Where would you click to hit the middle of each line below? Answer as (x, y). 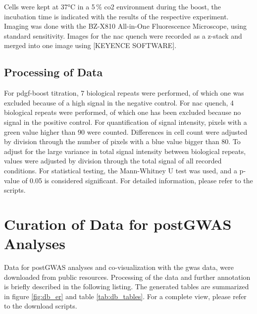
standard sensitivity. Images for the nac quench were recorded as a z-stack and (123, 35)
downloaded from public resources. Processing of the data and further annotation (127, 277)
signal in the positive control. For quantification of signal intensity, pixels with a (126, 122)
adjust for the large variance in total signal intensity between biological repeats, (125, 151)
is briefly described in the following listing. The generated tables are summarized (127, 287)
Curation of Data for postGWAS (118, 224)
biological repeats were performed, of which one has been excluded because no (123, 112)
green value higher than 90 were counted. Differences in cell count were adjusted (126, 131)
